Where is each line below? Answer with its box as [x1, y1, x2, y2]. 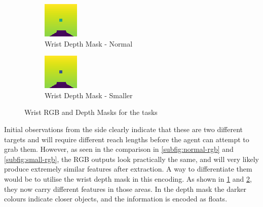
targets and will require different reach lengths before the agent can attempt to [4, 134, 249, 144]
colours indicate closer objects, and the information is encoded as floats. [4, 193, 228, 204]
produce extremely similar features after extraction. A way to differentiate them [4, 163, 252, 174]
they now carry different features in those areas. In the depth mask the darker [4, 183, 247, 194]
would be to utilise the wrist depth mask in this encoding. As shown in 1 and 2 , [4, 173, 252, 184]
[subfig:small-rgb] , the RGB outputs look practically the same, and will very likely [4, 153, 259, 164]
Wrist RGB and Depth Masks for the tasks [24, 107, 158, 117]
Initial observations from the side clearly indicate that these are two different [4, 123, 243, 134]
